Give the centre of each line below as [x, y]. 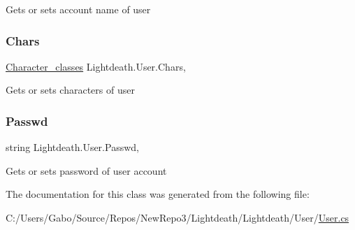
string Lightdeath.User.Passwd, [72, 147]
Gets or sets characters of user [70, 90]
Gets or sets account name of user [78, 9]
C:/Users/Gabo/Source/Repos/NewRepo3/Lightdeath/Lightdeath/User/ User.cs [177, 217]
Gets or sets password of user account [86, 170]
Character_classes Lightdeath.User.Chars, [96, 66]
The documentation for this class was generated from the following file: [158, 194]
